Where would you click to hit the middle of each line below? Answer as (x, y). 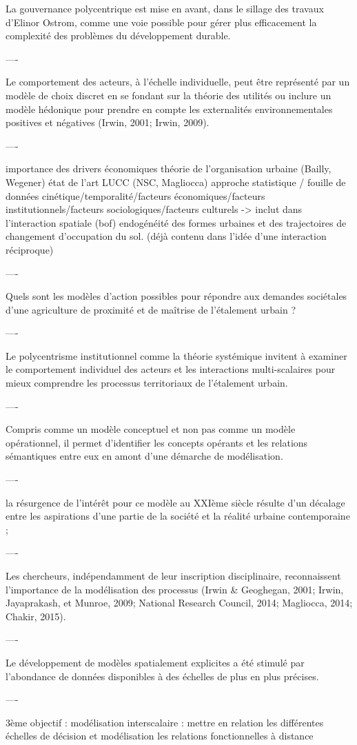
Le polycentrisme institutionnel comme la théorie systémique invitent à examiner (176, 355)
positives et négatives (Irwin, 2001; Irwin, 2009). (108, 122)
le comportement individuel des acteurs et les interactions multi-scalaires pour (171, 369)
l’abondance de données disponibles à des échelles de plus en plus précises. (162, 676)
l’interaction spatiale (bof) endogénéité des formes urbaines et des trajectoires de (176, 222)
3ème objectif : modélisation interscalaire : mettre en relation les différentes (165, 722)
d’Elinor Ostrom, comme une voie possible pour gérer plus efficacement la (161, 22)
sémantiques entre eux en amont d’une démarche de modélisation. (144, 456)
